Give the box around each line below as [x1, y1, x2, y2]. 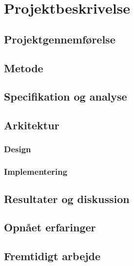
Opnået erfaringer [4, 220, 96, 235]
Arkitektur [4, 118, 59, 133]
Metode [4, 60, 43, 75]
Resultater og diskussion [4, 191, 130, 206]
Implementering [4, 165, 68, 178]
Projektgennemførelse [4, 31, 115, 46]
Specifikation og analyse [4, 89, 127, 104]
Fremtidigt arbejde [4, 248, 101, 264]
